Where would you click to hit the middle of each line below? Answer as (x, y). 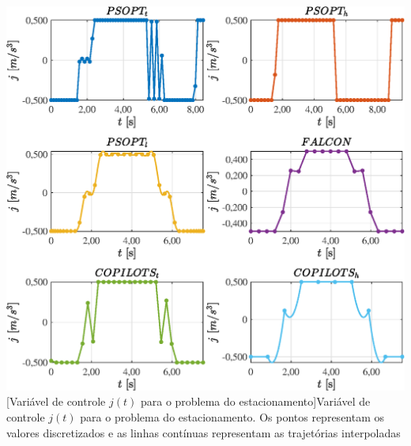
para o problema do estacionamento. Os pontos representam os (232, 416)
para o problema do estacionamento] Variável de (255, 401)
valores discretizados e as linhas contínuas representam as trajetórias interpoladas (204, 432)
